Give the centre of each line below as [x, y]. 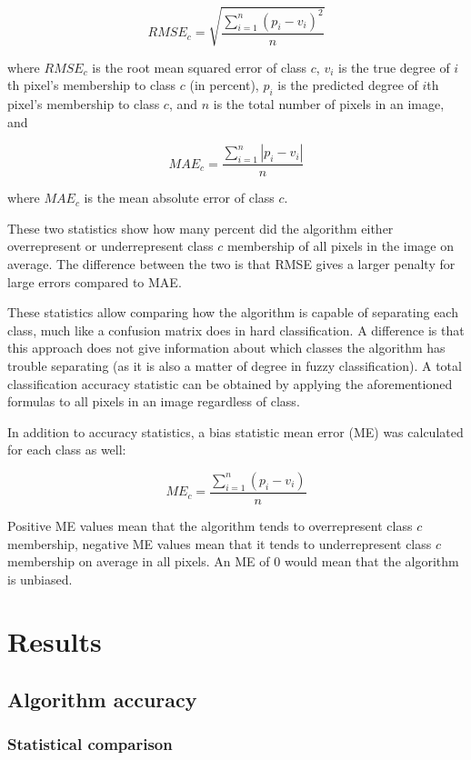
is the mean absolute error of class [179, 198]
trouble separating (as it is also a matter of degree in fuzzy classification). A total [235, 365]
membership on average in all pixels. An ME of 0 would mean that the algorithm [233, 561]
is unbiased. [40, 579]
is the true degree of [394, 67]
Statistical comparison [90, 744]
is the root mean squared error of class [200, 67]
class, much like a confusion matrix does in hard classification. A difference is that [236, 330]
